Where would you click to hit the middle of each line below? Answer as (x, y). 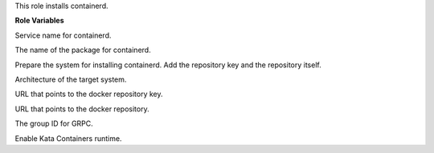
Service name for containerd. (63, 35)
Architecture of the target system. (71, 79)
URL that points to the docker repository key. (89, 94)
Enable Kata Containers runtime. (68, 138)
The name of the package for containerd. (83, 50)
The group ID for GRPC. (54, 123)
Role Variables (39, 21)
